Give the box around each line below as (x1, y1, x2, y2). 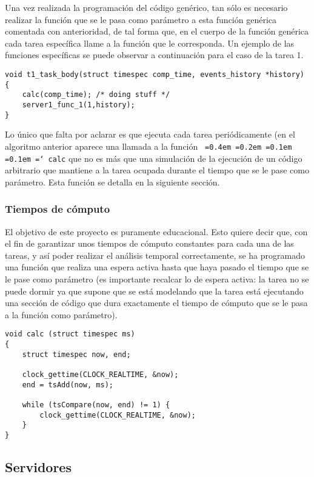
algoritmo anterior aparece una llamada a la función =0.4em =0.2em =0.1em (5, 139, 292, 152)
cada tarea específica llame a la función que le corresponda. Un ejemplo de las (5, 36, 295, 49)
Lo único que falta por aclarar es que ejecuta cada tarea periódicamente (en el (5, 128, 295, 141)
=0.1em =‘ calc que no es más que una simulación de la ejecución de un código (5, 152, 302, 164)
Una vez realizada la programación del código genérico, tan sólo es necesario (5, 1, 288, 13)
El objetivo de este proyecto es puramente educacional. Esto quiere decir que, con (5, 225, 308, 238)
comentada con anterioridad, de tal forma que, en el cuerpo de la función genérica (5, 25, 309, 38)
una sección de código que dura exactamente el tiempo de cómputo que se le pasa (5, 296, 308, 309)
